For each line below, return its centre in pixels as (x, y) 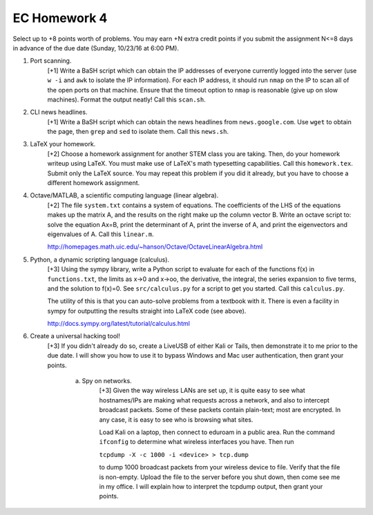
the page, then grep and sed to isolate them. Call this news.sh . (138, 132)
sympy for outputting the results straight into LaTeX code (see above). (147, 311)
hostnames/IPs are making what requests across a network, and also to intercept (214, 400)
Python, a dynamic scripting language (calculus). (99, 260)
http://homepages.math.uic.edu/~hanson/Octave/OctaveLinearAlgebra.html (155, 247)
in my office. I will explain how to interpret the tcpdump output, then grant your (211, 486)
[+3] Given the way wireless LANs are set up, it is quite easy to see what (202, 391)
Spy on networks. (107, 381)
